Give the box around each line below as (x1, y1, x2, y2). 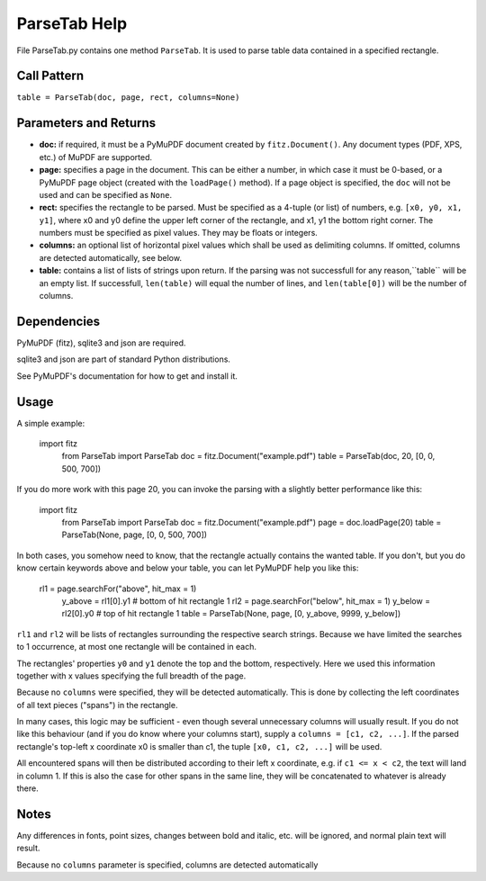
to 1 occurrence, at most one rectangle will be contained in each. (16, 642, 256, 652)
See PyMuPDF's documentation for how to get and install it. (16, 370, 238, 382)
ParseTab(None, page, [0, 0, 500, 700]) (61, 529, 207, 540)
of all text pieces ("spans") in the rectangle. (16, 699, 178, 710)
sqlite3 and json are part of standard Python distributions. (16, 354, 231, 364)
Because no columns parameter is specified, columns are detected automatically (16, 859, 319, 870)
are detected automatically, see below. (39, 252, 182, 263)
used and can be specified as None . (39, 189, 173, 200)
